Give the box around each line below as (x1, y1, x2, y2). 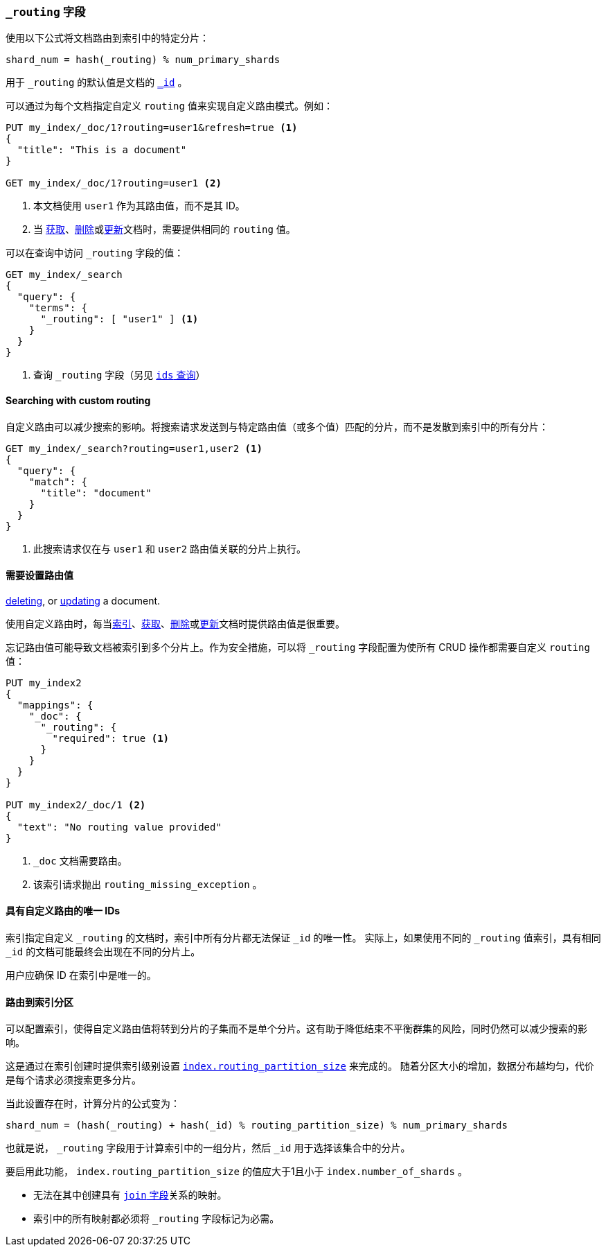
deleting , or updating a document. (6, 594, 161, 607)
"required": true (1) (52, 732, 170, 744)
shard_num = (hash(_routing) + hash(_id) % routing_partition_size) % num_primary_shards (6, 1120, 508, 1131)
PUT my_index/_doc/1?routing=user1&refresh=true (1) (6, 122, 298, 134)
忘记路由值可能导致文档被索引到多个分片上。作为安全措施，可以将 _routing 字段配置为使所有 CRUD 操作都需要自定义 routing (6, 641, 590, 653)
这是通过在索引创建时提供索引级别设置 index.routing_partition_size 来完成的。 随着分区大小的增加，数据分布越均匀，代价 (6, 1060, 594, 1072)
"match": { (28, 476, 88, 487)
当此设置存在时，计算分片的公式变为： (6, 1097, 180, 1110)
